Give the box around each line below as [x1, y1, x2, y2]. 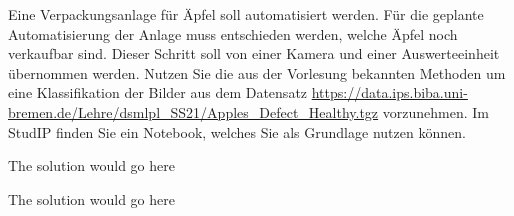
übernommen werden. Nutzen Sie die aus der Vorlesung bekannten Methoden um [8, 62, 506, 83]
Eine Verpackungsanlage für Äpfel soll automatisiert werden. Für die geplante [8, 4, 484, 24]
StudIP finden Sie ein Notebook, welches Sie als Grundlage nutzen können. [8, 121, 466, 142]
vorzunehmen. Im [382, 101, 489, 122]
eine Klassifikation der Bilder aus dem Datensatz [8, 82, 308, 103]
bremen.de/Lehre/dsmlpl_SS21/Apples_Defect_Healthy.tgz [8, 101, 379, 122]
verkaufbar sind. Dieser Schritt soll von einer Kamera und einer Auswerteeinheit [8, 43, 500, 64]
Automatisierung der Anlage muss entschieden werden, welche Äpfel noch [8, 23, 458, 44]
